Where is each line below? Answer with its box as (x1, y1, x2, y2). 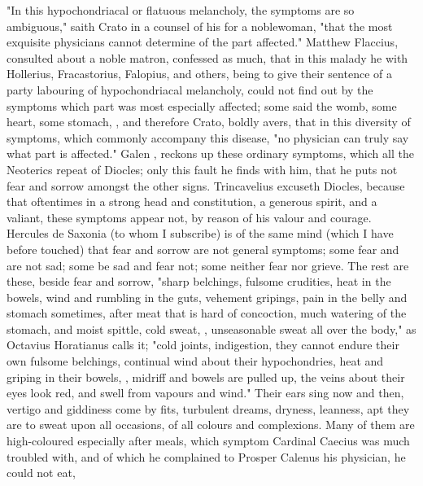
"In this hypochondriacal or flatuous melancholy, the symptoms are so (7, 2, 355, 18)
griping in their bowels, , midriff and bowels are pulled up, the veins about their (7, 368, 405, 385)
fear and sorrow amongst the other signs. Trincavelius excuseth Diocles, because (7, 177, 405, 194)
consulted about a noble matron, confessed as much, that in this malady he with (7, 49, 408, 66)
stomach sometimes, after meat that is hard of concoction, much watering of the (7, 304, 407, 322)
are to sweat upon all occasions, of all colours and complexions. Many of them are (7, 416, 415, 433)
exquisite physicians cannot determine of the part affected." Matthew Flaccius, (7, 33, 399, 50)
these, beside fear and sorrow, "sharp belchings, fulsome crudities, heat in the (7, 273, 391, 290)
